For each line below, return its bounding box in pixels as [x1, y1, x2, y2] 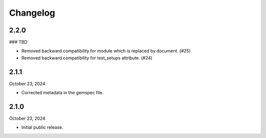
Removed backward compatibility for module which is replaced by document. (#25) [21, 48, 191, 54]
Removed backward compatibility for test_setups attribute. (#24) [21, 55, 153, 61]
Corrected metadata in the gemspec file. [21, 90, 104, 96]
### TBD [9, 39, 28, 45]
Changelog [9, 7, 55, 18]
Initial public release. [21, 124, 64, 130]
